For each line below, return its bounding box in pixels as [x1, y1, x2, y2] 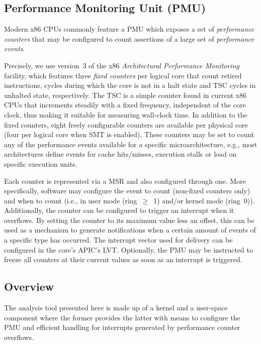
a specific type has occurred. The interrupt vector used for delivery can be [4, 235, 233, 245]
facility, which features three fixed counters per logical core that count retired [4, 70, 242, 80]
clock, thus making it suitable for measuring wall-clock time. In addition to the [4, 109, 247, 120]
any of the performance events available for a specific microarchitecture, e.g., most [4, 139, 257, 149]
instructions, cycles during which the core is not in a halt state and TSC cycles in [4, 80, 256, 90]
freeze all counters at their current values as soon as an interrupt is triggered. [4, 254, 242, 265]
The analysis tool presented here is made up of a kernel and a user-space [4, 302, 228, 313]
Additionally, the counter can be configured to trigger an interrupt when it [4, 205, 234, 215]
